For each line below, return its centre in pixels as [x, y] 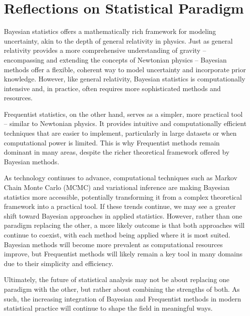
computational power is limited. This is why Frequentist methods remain [112, 142]
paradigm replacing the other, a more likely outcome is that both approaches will [124, 225]
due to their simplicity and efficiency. [59, 263]
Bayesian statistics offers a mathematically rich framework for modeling [110, 31]
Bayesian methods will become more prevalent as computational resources [113, 244]
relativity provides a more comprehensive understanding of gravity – [105, 50]
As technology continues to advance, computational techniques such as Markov [121, 178]
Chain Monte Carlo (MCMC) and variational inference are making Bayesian [117, 187]
